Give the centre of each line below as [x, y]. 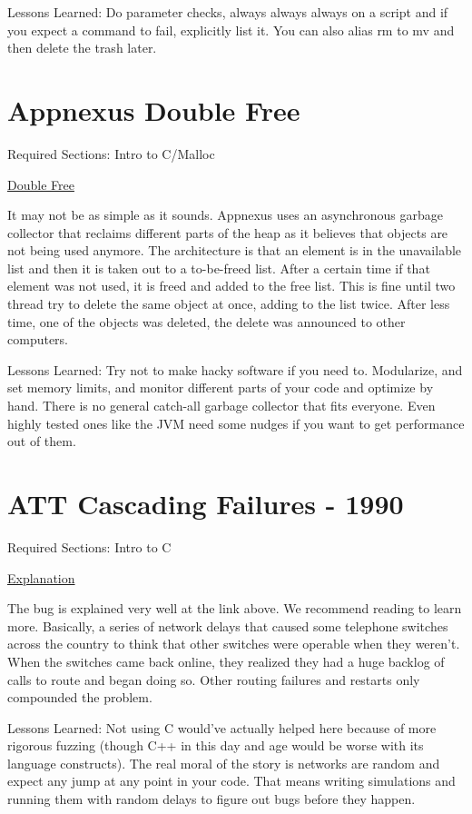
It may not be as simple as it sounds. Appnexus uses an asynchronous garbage [225, 215]
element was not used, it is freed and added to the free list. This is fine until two [231, 286]
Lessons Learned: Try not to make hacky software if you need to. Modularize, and [235, 369]
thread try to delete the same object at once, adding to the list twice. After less [229, 304]
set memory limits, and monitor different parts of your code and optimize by [221, 387]
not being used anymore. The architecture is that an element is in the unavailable [235, 250]
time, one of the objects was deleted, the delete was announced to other [206, 321]
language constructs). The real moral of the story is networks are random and [224, 763]
